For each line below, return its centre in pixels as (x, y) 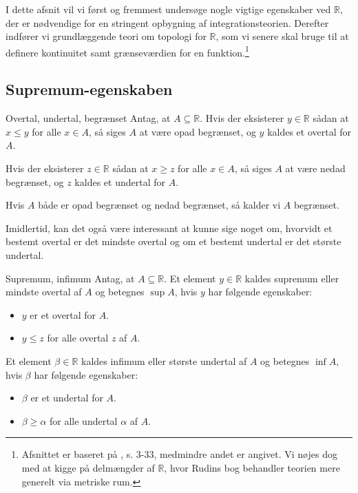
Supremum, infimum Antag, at (70, 278)
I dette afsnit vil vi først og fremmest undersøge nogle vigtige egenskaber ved (168, 9)
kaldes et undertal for (120, 181)
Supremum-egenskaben (89, 89)
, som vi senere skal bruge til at (282, 36)
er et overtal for (63, 314)
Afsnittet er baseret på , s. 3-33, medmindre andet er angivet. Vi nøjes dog (179, 454)
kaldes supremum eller (292, 278)
